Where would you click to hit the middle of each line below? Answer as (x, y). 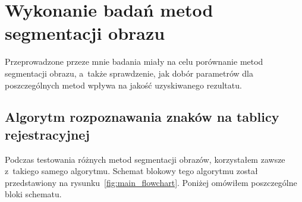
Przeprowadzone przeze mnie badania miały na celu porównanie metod (134, 61)
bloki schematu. (33, 194)
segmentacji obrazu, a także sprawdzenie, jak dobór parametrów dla (129, 73)
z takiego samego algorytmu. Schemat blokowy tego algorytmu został (131, 171)
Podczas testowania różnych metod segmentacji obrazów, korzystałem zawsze (145, 159)
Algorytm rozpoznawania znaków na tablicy (142, 117)
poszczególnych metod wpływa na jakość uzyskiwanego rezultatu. (123, 85)
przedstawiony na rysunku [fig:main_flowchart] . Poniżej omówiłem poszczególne (151, 182)
